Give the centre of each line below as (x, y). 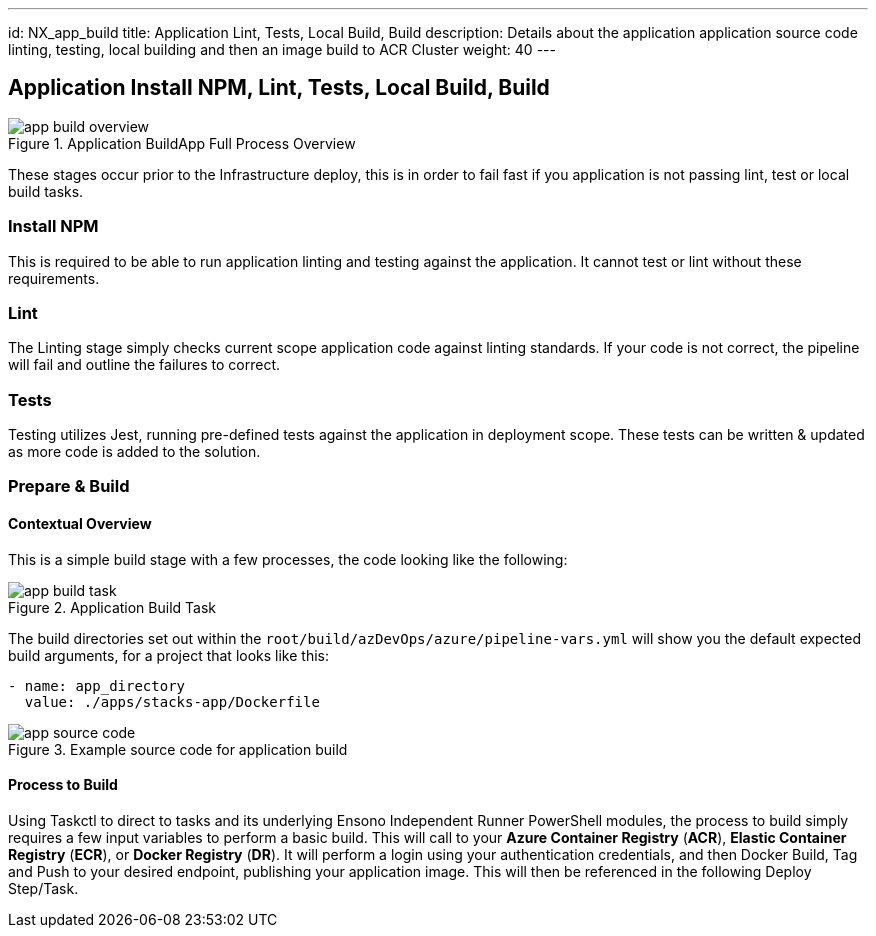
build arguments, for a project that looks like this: (169, 655)
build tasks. (46, 191)
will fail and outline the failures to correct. (144, 365)
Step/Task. (43, 888)
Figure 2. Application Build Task (112, 607)
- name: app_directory (97, 685)
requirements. (54, 278)
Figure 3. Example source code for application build (178, 749)
